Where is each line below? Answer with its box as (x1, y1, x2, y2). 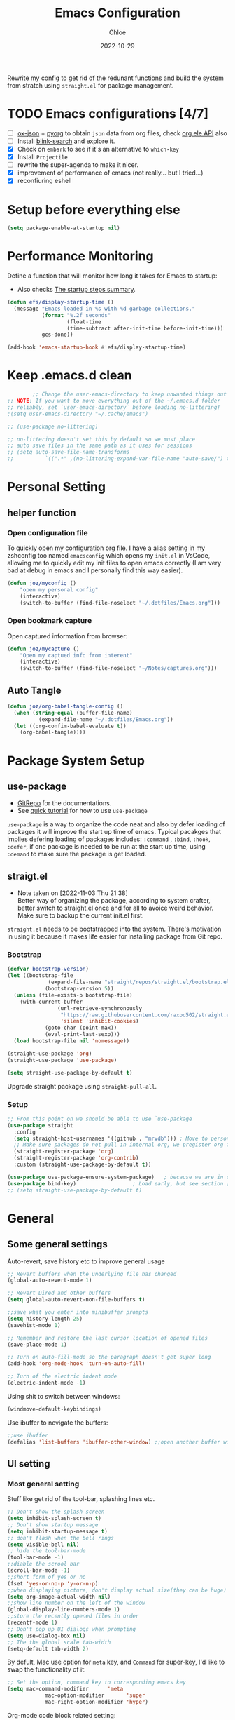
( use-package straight (7, 1122, 73, 1129)
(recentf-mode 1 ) (7, 1619, 58, 1627)
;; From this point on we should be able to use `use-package (7, 1115, 192, 1122)
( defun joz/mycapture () (7, 645, 80, 652)
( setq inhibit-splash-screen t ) (7, 1515, 101, 1522)
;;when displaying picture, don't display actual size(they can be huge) (7, 1587, 227, 1594)
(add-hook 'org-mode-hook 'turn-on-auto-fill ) (7, 1360, 145, 1367)
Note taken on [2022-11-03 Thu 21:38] (17, 889, 128, 897)
